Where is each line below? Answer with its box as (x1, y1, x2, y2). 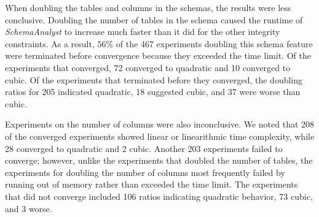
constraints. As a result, (5, 37, 95, 50)
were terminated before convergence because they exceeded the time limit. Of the (5, 49, 311, 62)
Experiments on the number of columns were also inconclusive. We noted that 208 (5, 118, 315, 131)
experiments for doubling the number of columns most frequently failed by (5, 166, 285, 178)
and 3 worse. (5, 202, 52, 215)
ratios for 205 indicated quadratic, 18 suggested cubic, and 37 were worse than (5, 85, 301, 98)
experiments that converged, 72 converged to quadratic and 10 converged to (5, 61, 291, 74)
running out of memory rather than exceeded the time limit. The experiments (5, 178, 298, 191)
